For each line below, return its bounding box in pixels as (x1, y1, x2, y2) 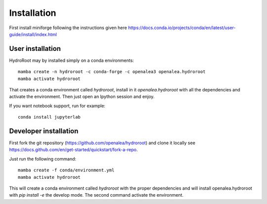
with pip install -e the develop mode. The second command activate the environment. (9, 192, 184, 198)
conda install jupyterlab (18, 114, 81, 120)
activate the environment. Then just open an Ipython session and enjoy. (9, 94, 155, 100)
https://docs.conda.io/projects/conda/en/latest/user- (128, 25, 236, 31)
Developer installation (9, 127, 79, 135)
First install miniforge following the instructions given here (9, 25, 127, 31)
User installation (9, 44, 61, 53)
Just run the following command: (9, 156, 77, 162)
